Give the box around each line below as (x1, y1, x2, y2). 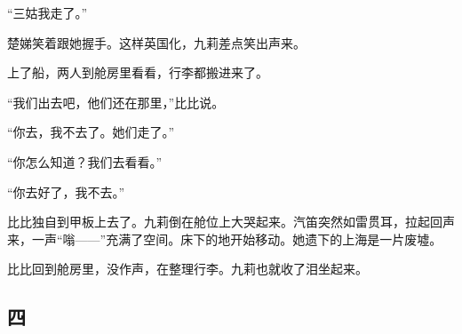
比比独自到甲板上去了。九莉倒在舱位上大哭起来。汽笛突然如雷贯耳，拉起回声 (7, 212, 455, 231)
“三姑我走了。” (7, 4, 88, 21)
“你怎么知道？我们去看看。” (7, 152, 163, 171)
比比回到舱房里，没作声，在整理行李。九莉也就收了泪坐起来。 (7, 259, 368, 278)
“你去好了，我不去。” (7, 182, 125, 201)
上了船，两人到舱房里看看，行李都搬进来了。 (7, 63, 268, 82)
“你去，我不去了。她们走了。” (7, 123, 175, 141)
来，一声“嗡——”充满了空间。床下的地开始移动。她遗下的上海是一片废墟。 (7, 229, 442, 248)
